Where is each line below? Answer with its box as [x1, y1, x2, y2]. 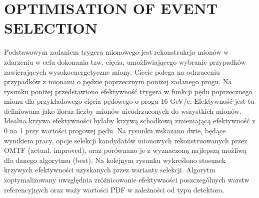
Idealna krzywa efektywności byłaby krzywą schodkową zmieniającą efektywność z [4, 115, 255, 126]
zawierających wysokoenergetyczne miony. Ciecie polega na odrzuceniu [4, 66, 220, 77]
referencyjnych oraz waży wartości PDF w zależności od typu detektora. [4, 184, 224, 194]
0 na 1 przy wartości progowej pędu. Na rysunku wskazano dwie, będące [4, 125, 226, 136]
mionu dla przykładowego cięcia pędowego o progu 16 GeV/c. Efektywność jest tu [4, 96, 255, 106]
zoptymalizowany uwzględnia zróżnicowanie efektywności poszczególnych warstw [4, 174, 249, 185]
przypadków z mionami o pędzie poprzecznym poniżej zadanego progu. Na [4, 76, 232, 87]
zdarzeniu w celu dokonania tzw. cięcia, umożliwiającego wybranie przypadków [4, 56, 246, 67]
